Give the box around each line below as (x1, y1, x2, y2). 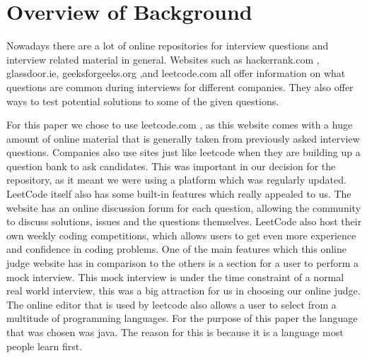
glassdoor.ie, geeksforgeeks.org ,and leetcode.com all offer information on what (6, 66, 346, 80)
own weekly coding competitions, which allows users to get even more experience (6, 227, 356, 242)
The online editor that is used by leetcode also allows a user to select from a (6, 297, 337, 311)
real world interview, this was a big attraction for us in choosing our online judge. (6, 283, 361, 298)
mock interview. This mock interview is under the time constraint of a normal (6, 269, 344, 284)
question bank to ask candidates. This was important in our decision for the (6, 158, 336, 173)
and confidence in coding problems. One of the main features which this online (6, 241, 346, 256)
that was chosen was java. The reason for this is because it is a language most (6, 325, 344, 339)
